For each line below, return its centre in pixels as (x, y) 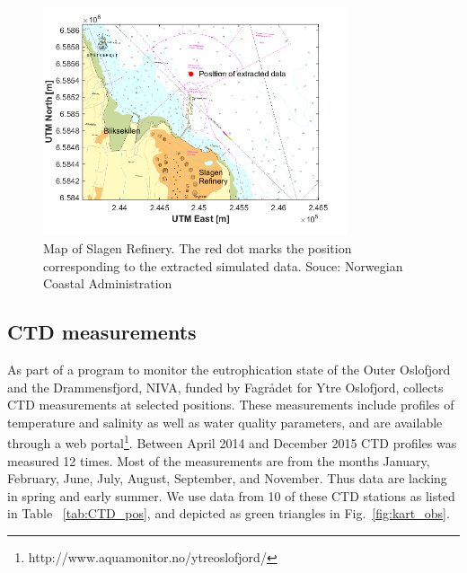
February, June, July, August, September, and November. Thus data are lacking (227, 478)
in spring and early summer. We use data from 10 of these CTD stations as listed (231, 495)
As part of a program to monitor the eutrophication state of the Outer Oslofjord (229, 369)
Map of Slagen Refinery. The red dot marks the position (198, 247)
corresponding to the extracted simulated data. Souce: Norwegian (223, 265)
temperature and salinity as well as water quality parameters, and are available (225, 422)
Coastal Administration (108, 283)
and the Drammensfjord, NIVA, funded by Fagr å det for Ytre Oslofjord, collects (225, 387)
